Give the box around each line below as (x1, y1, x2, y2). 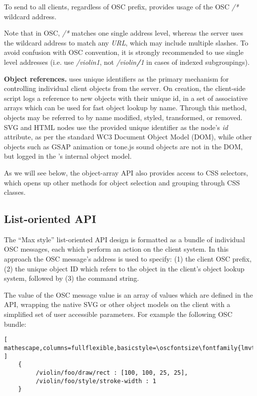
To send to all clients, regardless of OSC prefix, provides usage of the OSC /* (4, 1, 239, 11)
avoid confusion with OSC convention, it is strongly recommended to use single (4, 47, 244, 57)
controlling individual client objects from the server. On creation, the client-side (4, 83, 246, 93)
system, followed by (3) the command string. (4, 273, 139, 283)
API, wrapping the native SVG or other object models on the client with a (4, 299, 230, 309)
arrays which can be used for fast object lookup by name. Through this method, (4, 102, 247, 113)
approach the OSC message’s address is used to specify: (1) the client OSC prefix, (4, 254, 252, 264)
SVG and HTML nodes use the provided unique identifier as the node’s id (4, 122, 228, 132)
